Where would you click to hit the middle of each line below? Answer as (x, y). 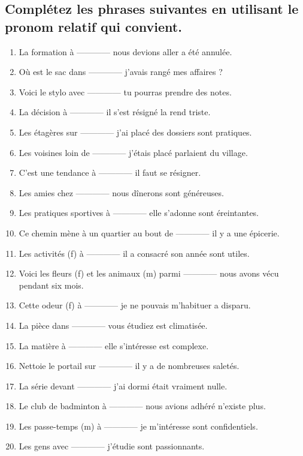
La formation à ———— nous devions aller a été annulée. (125, 51)
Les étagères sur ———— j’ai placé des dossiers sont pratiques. (135, 132)
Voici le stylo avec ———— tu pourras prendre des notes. (125, 91)
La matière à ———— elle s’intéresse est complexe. (114, 345)
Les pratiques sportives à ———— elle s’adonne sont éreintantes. (139, 213)
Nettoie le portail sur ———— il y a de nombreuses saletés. (129, 366)
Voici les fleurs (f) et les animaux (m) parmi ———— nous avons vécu (149, 273)
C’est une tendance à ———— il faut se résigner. (110, 172)
